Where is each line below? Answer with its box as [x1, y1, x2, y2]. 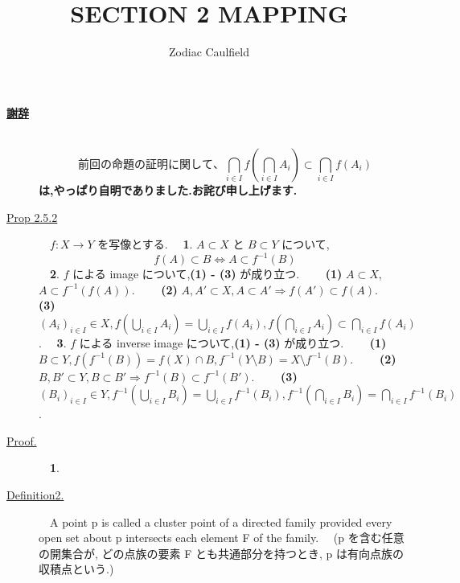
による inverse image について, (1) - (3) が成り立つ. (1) [79, 334, 387, 351]
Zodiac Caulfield [169, 43, 249, 60]
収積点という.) [39, 560, 114, 577]
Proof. [6, 432, 37, 449]
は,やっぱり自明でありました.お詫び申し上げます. [39, 181, 298, 198]
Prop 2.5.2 [6, 208, 58, 225]
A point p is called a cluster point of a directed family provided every [49, 513, 392, 530]
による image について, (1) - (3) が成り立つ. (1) [72, 265, 343, 282]
